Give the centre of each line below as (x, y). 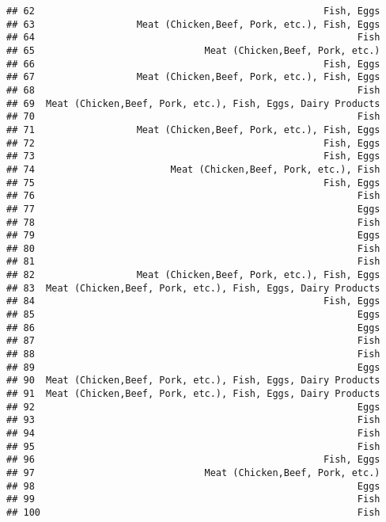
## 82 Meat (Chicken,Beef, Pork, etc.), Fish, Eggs (193, 275)
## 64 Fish (193, 38)
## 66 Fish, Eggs (193, 64)
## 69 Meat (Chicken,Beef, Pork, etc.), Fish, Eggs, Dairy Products (193, 103)
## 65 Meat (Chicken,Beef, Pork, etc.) (193, 50)
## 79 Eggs (193, 236)
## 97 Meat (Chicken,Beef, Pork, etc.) (193, 472)
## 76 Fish (193, 196)
